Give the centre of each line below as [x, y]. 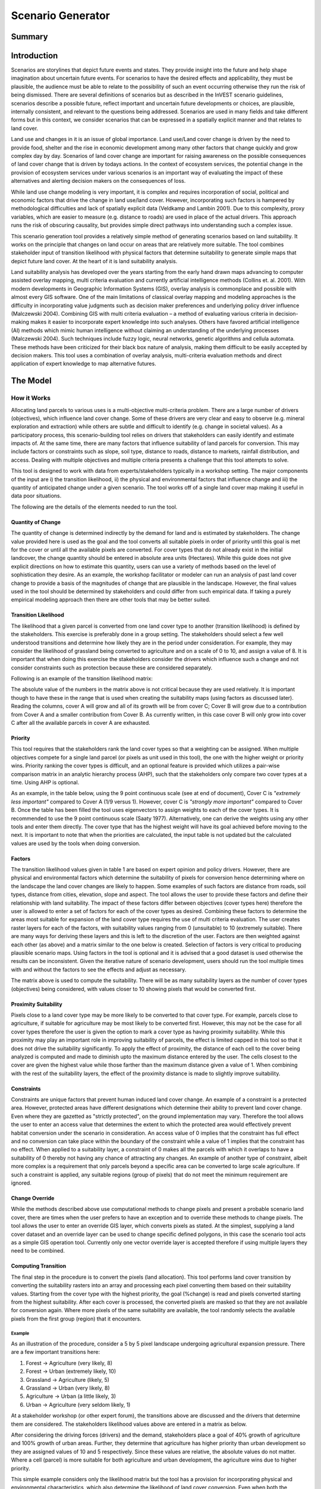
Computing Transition [39, 1266]
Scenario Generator [60, 15]
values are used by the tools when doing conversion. [76, 843]
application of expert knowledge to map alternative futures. [84, 364]
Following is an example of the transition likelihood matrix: [82, 678]
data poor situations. [36, 496]
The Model [31, 381]
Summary [29, 37]
